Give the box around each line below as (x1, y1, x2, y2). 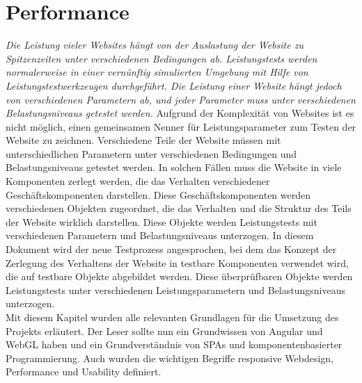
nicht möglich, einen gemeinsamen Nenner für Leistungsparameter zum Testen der (6, 119, 356, 133)
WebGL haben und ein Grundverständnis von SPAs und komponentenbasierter (6, 337, 343, 352)
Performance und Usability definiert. (6, 364, 162, 379)
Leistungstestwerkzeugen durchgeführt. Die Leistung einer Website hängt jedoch (6, 78, 342, 92)
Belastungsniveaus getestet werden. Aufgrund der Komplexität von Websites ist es (6, 106, 354, 120)
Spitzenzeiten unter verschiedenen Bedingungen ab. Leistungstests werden (6, 51, 317, 65)
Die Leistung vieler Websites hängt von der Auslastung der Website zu (6, 38, 304, 52)
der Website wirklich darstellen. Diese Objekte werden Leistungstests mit (6, 214, 317, 229)
